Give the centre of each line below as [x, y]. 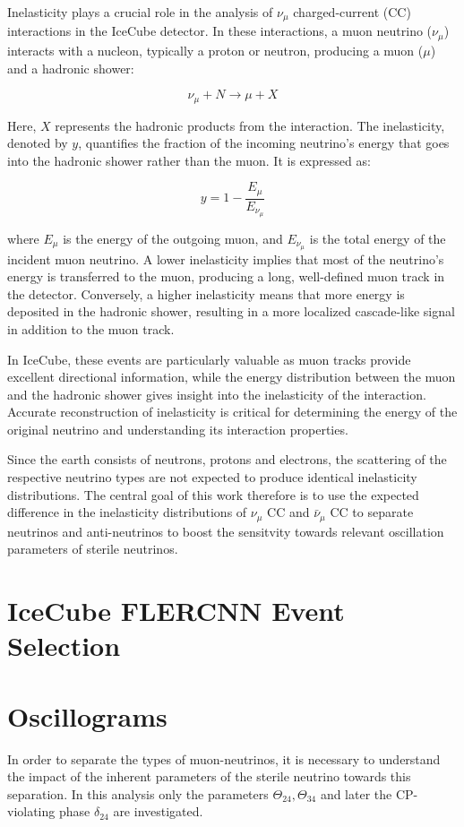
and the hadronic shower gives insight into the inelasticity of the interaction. [217, 394]
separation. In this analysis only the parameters [138, 793]
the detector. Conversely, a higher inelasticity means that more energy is [206, 293]
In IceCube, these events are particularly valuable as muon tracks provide [209, 359]
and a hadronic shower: [71, 68]
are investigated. [158, 811]
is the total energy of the [378, 238]
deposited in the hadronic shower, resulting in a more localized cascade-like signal [231, 311]
